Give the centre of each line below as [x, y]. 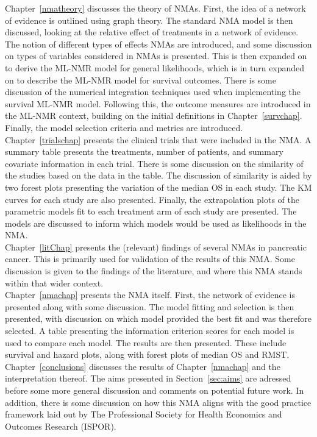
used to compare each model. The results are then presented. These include [146, 342]
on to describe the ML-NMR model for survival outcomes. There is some [141, 80]
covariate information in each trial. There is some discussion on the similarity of [154, 163]
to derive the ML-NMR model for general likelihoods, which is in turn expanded [155, 67]
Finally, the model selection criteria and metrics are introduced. [124, 127]
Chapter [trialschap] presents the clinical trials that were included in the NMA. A [158, 139]
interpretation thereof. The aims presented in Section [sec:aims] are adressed [148, 378]
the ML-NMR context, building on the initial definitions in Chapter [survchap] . [154, 115]
